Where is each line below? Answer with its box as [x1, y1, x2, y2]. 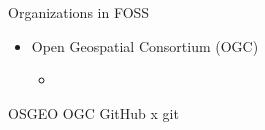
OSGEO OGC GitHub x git [8, 102, 179, 123]
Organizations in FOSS [8, 2, 150, 22]
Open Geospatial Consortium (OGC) [31, 35, 259, 56]
